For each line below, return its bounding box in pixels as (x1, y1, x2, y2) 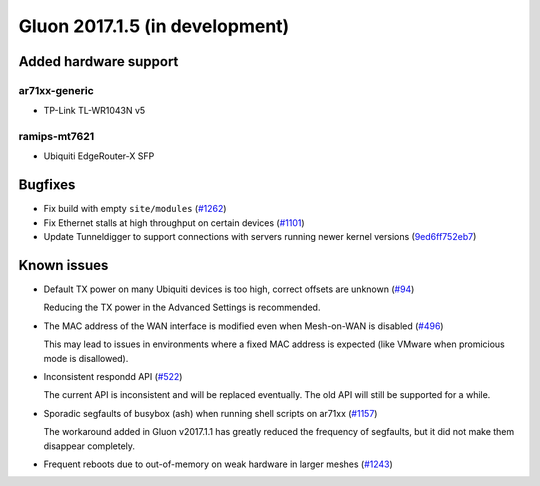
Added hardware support (18, 53, 179, 70)
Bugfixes (18, 176, 76, 194)
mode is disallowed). (43, 352, 129, 364)
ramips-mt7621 (18, 130, 95, 144)
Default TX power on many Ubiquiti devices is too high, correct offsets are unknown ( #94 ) (43, 283, 415, 295)
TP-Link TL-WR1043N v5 (43, 105, 146, 117)
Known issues (18, 256, 109, 274)
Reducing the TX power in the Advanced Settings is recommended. (43, 301, 321, 314)
